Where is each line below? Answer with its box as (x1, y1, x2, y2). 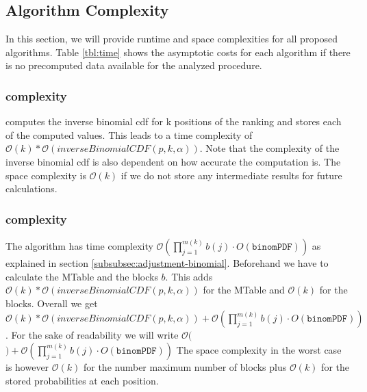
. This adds (165, 269, 213, 283)
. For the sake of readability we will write (5, 328, 179, 342)
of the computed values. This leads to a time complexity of (5, 127, 253, 142)
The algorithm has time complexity (5, 238, 153, 252)
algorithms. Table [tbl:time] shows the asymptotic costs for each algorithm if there (5, 44, 351, 59)
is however (5, 359, 49, 374)
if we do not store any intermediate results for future (121, 168, 342, 182)
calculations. (5, 181, 58, 196)
